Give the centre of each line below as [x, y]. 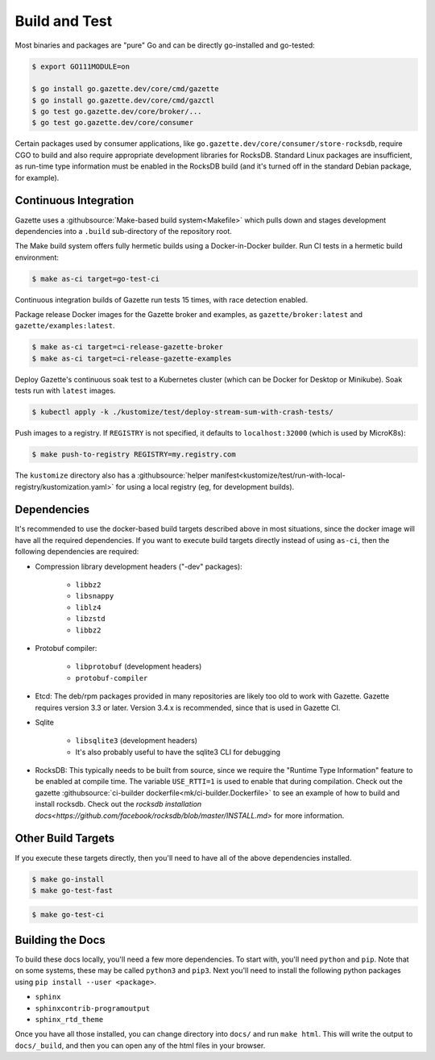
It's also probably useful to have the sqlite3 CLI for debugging [178, 752]
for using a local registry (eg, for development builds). [205, 486]
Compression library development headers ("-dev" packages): [139, 566]
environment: [37, 257]
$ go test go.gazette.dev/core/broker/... [117, 112]
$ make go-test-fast [72, 890]
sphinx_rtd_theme [69, 1019]
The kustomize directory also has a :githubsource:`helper [112, 475]
